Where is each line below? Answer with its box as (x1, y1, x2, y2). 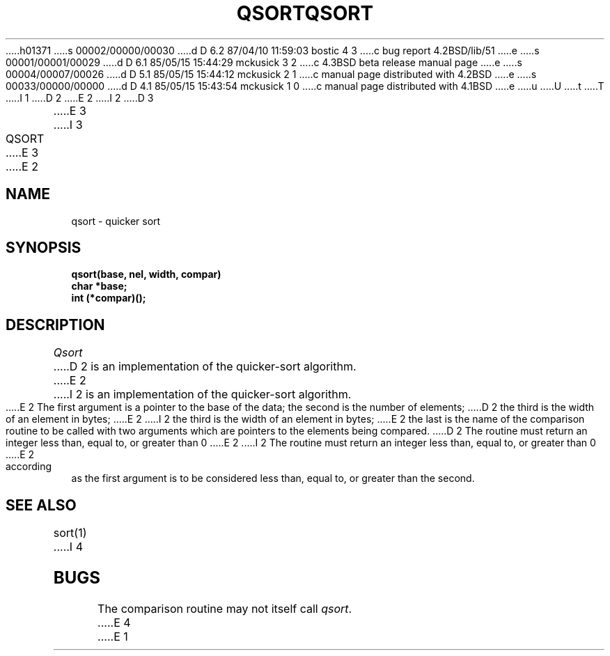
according (6, 460, 52, 473)
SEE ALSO (6, 496, 77, 514)
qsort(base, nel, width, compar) (71, 268, 221, 281)
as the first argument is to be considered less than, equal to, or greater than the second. (71, 472, 475, 485)
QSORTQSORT (236, 1, 374, 25)
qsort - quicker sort (71, 214, 161, 227)
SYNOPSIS (6, 239, 81, 257)
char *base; (71, 280, 127, 292)
